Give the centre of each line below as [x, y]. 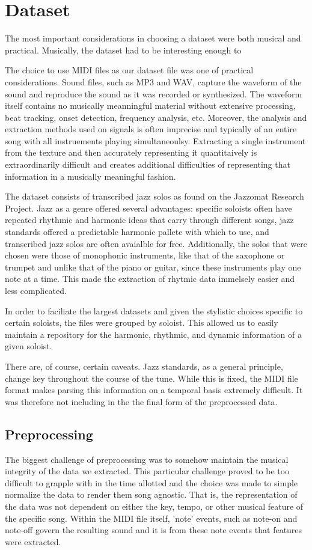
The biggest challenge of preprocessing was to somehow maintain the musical [147, 459]
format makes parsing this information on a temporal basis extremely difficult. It [154, 390]
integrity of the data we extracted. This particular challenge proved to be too [147, 471]
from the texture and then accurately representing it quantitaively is [131, 152]
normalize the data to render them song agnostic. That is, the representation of [151, 494]
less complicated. [36, 290]
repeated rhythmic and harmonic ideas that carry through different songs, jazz [149, 220]
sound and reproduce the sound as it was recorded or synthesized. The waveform [154, 93]
